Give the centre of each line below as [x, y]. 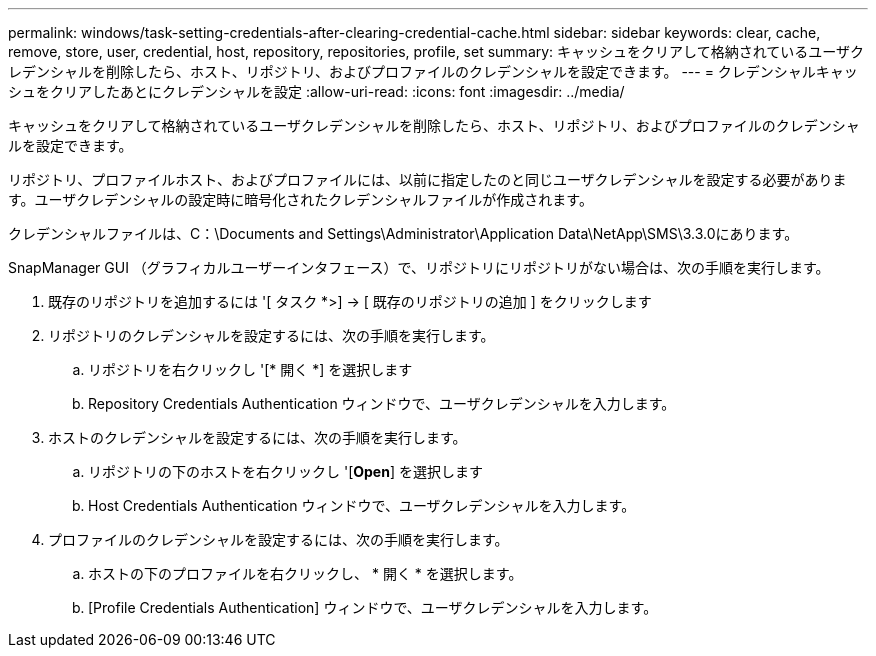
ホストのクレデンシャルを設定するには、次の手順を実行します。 [257, 437]
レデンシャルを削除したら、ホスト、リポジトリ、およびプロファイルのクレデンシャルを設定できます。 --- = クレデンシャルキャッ [433, 71]
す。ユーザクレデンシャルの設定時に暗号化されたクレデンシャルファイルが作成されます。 [300, 199]
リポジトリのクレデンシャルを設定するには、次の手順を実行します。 [271, 335]
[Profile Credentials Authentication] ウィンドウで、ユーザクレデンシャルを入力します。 [373, 607]
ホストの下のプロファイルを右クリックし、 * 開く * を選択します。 [305, 573]
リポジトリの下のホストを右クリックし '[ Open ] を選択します [285, 471]
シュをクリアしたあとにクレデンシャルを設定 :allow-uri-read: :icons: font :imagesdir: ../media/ [316, 91]
